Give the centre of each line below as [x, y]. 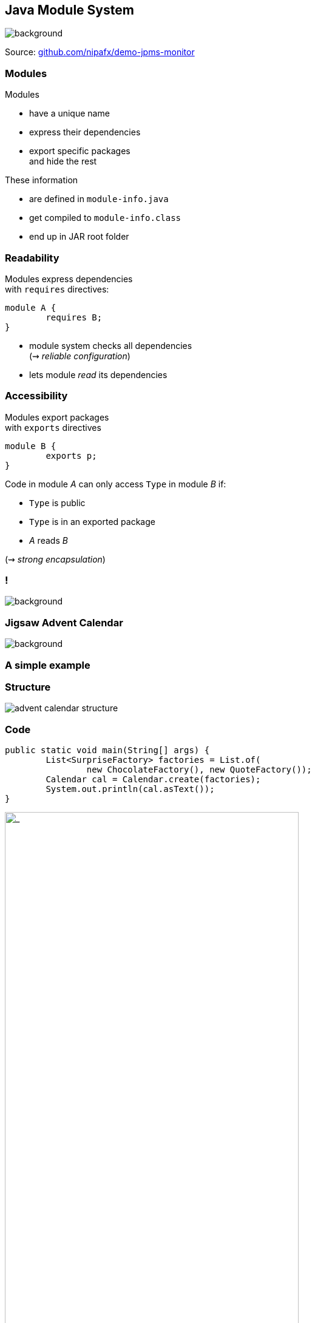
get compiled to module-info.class [105, 218]
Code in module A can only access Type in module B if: [116, 484]
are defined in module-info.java [99, 199]
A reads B [49, 540]
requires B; [74, 317]
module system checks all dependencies [111, 345]
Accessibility [36, 396]
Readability [32, 258]
